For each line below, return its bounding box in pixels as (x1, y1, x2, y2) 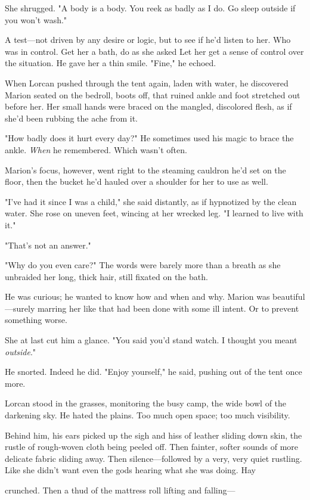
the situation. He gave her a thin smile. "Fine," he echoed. (5, 57, 216, 69)
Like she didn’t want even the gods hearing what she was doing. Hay (5, 464, 256, 476)
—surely (5, 302, 35, 314)
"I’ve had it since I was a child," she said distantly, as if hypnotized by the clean (5, 195, 297, 207)
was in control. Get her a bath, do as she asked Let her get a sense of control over (5, 45, 304, 57)
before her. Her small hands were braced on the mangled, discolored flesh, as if (5, 100, 292, 113)
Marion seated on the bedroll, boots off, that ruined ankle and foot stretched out (5, 88, 300, 101)
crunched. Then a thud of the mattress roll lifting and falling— (5, 484, 235, 496)
